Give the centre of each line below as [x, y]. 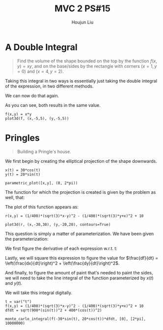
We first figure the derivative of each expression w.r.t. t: [61, 248]
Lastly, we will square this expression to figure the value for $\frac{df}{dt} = [82, 258]
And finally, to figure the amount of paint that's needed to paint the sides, [79, 272]
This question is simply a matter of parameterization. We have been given [80, 234]
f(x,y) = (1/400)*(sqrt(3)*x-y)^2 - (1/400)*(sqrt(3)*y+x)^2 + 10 [74, 306]
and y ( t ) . [14, 283]
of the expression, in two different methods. [49, 86]
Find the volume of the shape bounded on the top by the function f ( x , [87, 61]
